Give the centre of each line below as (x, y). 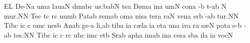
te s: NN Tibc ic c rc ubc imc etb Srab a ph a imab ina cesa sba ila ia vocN (123, 34)
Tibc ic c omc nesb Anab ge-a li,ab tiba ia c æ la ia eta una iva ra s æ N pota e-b (123, 25)
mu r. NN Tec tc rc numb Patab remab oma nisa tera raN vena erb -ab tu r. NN (121, 15)
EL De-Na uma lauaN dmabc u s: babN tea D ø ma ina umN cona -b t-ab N (115, 6)
